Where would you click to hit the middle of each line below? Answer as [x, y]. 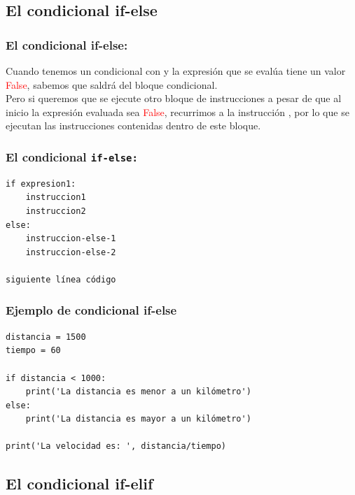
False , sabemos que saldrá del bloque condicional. [112, 84]
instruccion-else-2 [71, 252]
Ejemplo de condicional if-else [91, 310]
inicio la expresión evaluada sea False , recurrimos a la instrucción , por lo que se [177, 112]
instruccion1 [56, 198]
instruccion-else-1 [71, 239]
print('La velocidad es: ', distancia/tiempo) [116, 446]
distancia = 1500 [46, 337]
